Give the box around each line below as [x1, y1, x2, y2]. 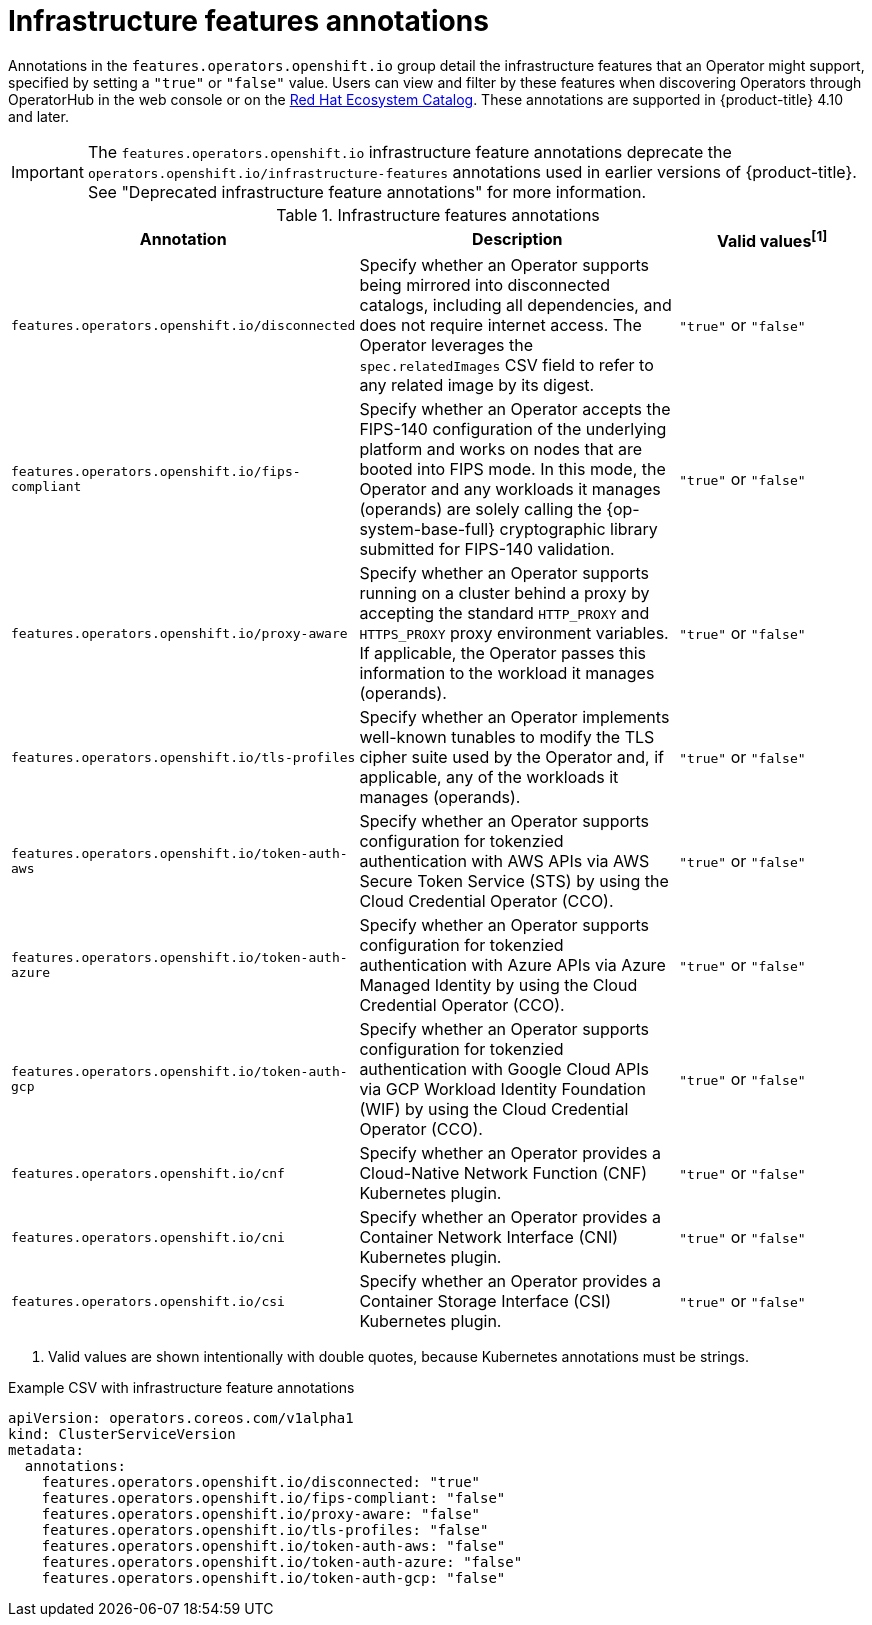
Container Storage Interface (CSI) [359, 1291, 612, 1312]
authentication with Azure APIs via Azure [359, 955, 666, 976]
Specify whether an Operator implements [359, 707, 670, 728]
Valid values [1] [717, 227, 828, 252]
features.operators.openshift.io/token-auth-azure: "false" [41, 1554, 523, 1571]
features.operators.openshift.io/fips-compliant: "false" [41, 1490, 506, 1507]
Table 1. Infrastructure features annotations [276, 204, 600, 225]
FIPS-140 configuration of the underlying [359, 419, 667, 440]
